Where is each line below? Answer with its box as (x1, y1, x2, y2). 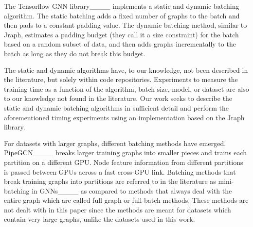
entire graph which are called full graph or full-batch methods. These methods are (4, 195, 249, 205)
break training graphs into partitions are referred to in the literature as (4, 176, 216, 186)
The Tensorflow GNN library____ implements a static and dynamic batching (4, 1, 239, 11)
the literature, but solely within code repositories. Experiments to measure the (4, 74, 238, 84)
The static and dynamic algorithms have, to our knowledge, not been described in (4, 65, 248, 75)
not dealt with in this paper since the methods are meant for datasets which (4, 204, 231, 214)
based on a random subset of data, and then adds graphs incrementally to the (4, 39, 236, 49)
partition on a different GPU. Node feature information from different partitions (4, 157, 243, 167)
